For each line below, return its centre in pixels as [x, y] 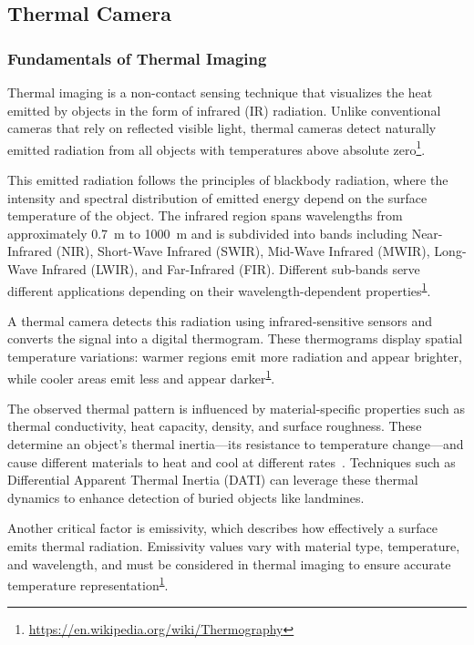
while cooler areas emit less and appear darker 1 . [141, 376]
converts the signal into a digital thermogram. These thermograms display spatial [235, 338]
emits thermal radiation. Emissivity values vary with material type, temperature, [234, 546]
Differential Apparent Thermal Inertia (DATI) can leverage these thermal [213, 480]
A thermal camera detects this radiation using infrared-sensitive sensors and [220, 320]
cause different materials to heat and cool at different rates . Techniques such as [232, 461]
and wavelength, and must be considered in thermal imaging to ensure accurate [229, 563]
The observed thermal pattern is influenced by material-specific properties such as [236, 408]
